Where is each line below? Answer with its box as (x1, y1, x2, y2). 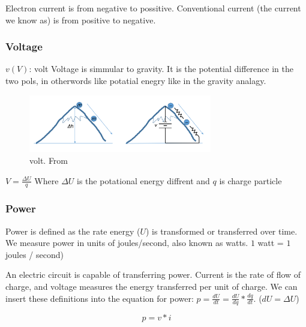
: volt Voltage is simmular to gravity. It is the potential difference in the (29, 62, 293, 75)
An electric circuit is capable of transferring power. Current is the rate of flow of (5, 268, 301, 281)
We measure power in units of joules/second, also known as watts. (5, 236, 248, 249)
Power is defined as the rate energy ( (5, 224, 140, 237)
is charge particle (219, 174, 282, 187)
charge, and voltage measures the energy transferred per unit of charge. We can (5, 280, 298, 292)
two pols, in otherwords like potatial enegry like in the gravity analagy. (5, 74, 266, 86)
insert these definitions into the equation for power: (5, 292, 194, 304)
